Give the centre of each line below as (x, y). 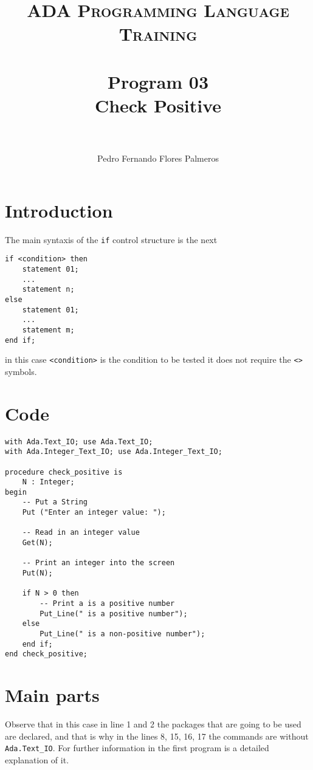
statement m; (48, 330)
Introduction (59, 210)
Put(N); (37, 573)
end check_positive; (46, 654)
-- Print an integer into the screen (98, 563)
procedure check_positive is (64, 472)
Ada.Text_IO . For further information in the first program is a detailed (137, 748)
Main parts (52, 695)
